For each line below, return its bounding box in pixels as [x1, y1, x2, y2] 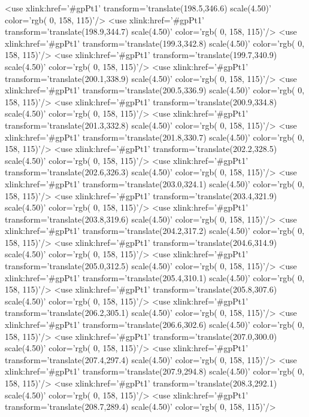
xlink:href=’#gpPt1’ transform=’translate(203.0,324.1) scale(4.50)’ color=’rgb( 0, [5, 177, 305, 190]
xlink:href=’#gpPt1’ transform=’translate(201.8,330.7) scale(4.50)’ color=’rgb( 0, [5, 130, 305, 143]
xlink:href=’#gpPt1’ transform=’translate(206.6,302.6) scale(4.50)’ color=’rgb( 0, [5, 318, 305, 331]
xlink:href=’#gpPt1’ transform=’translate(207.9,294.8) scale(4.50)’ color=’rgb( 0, [5, 365, 305, 378]
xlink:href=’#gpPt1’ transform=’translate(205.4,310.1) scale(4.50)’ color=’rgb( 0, [5, 271, 305, 284]
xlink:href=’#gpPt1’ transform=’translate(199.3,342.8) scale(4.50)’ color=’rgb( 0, [5, 36, 305, 49]
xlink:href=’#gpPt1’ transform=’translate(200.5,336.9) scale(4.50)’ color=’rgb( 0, [5, 84, 305, 96]
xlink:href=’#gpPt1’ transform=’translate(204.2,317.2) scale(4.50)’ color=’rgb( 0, [5, 224, 305, 237]
